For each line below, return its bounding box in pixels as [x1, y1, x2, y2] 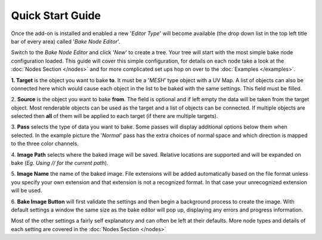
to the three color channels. [11, 140, 79, 147]
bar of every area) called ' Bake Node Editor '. [11, 38, 120, 45]
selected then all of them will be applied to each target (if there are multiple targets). [11, 113, 218, 120]
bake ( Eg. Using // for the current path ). [11, 160, 109, 167]
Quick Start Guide [11, 9, 101, 22]
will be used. [11, 187, 42, 194]
